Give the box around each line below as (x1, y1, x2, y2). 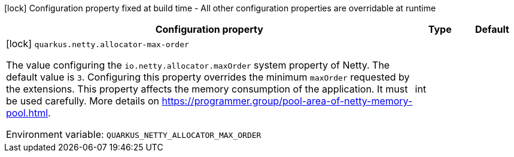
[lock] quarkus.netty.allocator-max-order (6, 38, 189, 50)
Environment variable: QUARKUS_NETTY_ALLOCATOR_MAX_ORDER (6, 128, 261, 140)
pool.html (6, 107, 48, 119)
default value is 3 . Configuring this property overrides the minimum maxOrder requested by (6, 71, 410, 83)
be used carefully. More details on (6, 95, 159, 107)
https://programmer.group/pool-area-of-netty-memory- (162, 95, 413, 107)
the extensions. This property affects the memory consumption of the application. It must (6, 83, 408, 95)
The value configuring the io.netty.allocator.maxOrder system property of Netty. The (6, 59, 390, 71)
